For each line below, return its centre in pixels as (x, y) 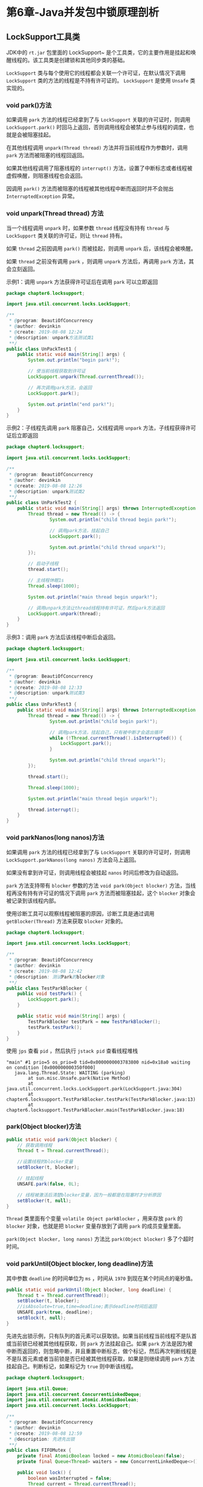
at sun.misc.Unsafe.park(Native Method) (79, 1078)
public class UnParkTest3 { (42, 704)
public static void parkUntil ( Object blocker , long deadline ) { (89, 1290)
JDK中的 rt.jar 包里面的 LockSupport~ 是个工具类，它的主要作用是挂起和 (99, 52)
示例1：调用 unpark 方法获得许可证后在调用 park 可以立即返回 (82, 282)
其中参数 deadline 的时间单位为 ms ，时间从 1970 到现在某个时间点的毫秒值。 (101, 1278)
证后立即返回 (22, 436)
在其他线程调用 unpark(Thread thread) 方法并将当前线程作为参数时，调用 (97, 148)
